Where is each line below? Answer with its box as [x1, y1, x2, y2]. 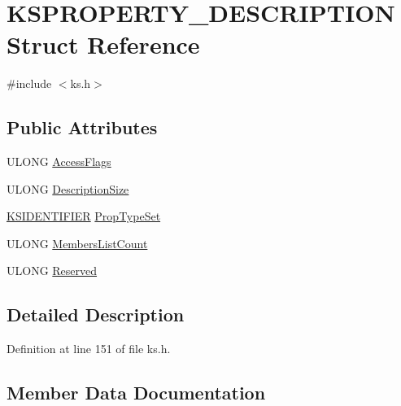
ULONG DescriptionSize [7, 180, 129, 197]
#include [7, 75, 52, 92]
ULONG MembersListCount [7, 234, 148, 251]
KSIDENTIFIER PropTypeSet [7, 207, 161, 225]
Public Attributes [7, 115, 158, 140]
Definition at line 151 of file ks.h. [7, 340, 171, 357]
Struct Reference [7, 28, 200, 61]
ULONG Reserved [7, 262, 98, 279]
